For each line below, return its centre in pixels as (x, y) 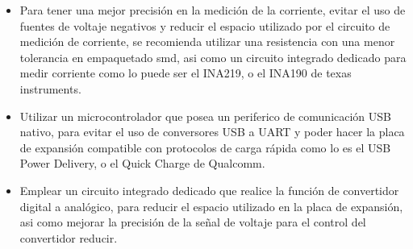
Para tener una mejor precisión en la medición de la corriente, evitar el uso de (213, 10)
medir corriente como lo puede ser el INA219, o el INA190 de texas (186, 73)
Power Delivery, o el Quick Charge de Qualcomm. (142, 163)
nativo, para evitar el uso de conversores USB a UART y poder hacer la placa (212, 132)
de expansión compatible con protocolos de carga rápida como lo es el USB (205, 147)
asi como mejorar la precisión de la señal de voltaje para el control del (193, 222)
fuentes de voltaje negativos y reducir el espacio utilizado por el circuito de (205, 25)
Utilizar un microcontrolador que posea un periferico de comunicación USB (205, 116)
